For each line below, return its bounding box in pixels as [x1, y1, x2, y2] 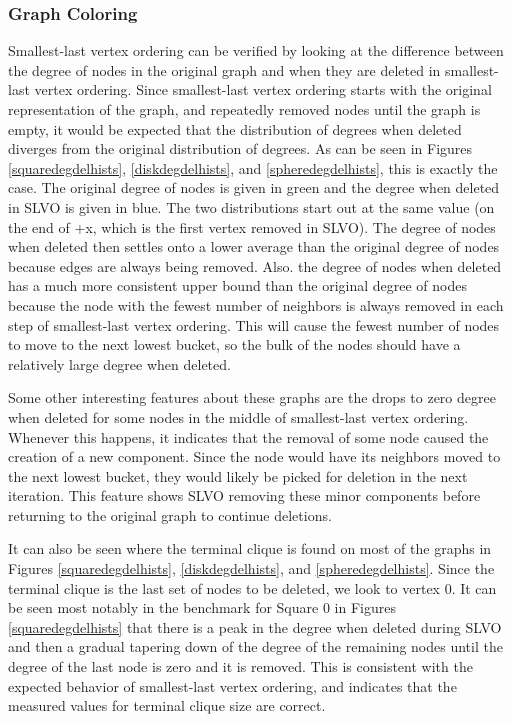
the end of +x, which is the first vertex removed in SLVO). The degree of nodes [8, 216, 496, 237]
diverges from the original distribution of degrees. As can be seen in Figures [8, 138, 473, 159]
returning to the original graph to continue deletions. [8, 504, 332, 525]
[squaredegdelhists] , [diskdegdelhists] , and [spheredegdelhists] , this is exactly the [8, 157, 498, 178]
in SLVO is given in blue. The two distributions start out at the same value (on [8, 196, 495, 217]
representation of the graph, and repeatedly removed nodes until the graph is [8, 99, 481, 119]
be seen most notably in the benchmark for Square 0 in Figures [8, 597, 396, 618]
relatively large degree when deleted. [8, 353, 231, 374]
